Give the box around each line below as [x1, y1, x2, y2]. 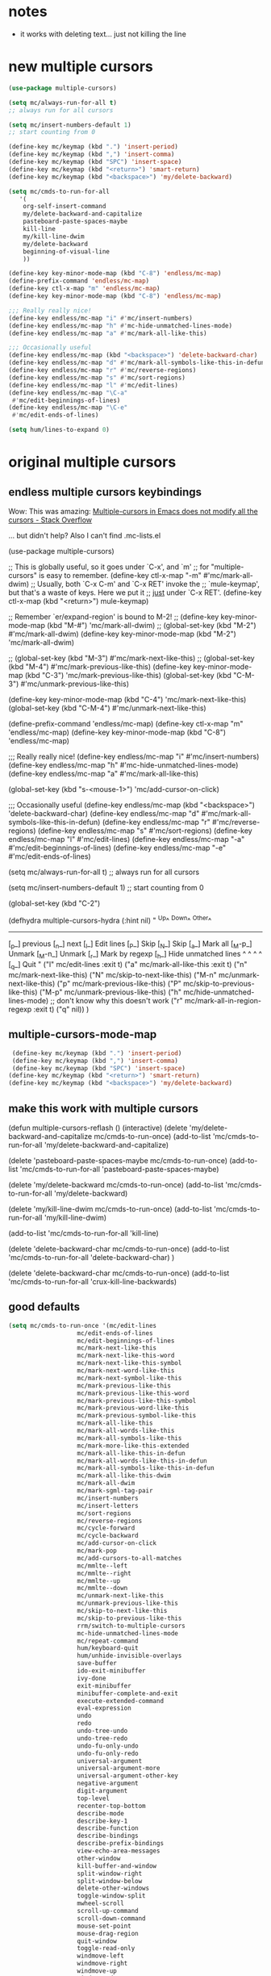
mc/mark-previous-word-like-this [77, 1404, 190, 1413]
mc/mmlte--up [77, 1576, 121, 1585]
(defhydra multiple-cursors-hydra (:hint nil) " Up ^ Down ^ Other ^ [8, 915, 212, 925]
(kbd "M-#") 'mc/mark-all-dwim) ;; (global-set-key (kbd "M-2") [47, 621, 256, 630]
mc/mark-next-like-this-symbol [77, 1359, 182, 1367]
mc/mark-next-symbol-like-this [77, 1374, 182, 1382]
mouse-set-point [77, 1922, 131, 1930]
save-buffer [77, 1660, 117, 1668]
